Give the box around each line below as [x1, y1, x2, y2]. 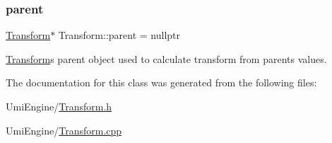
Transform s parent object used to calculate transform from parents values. [6, 51, 327, 66]
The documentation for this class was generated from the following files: [6, 75, 317, 90]
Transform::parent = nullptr [58, 28, 181, 42]
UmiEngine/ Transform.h [6, 99, 112, 113]
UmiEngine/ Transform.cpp [6, 122, 122, 137]
